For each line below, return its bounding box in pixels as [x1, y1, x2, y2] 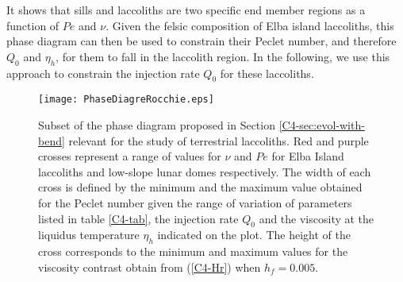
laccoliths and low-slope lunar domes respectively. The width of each [38, 163, 371, 180]
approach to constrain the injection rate [6, 64, 200, 81]
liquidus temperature [38, 226, 140, 243]
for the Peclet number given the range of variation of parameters [38, 195, 352, 211]
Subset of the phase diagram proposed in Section [38, 117, 275, 133]
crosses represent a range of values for [38, 148, 221, 164]
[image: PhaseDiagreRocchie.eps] [38, 94, 214, 106]
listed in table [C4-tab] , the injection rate [38, 210, 239, 226]
